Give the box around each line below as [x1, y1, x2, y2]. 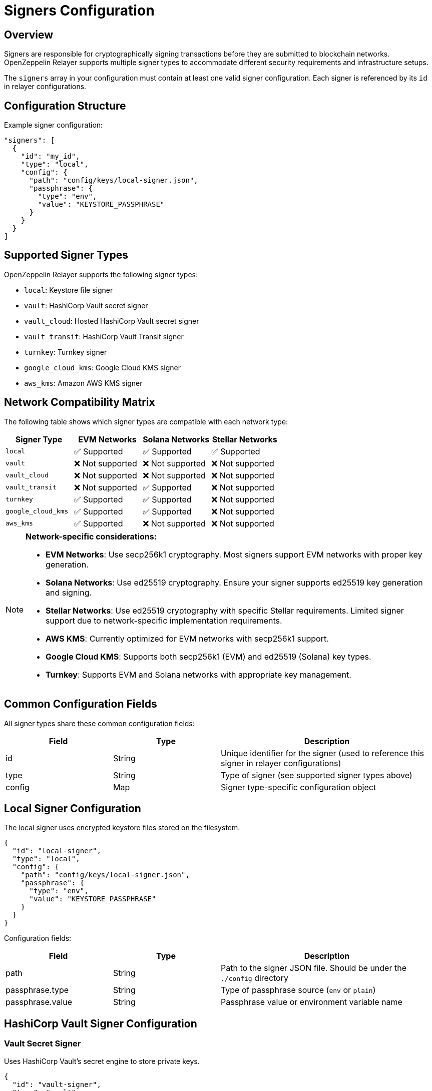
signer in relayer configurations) [221, 758, 341, 768]
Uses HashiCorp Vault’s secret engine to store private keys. [4, 1056, 200, 1065]
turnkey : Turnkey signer [24, 347, 107, 356]
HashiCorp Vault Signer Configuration [4, 1017, 197, 1030]
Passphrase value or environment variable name [221, 997, 402, 1007]
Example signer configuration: [4, 121, 103, 130]
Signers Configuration [4, 2, 155, 19]
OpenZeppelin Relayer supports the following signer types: [4, 270, 198, 279]
